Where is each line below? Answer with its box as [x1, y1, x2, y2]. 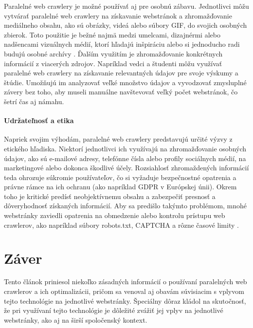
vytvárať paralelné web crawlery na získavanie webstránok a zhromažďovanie [4, 10, 232, 20]
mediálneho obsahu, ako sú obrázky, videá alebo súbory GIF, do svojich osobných [4, 20, 247, 30]
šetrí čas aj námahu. [4, 96, 64, 106]
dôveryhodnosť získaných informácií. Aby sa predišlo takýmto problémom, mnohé [4, 200, 247, 211]
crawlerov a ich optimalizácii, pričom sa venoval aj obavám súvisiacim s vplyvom [4, 286, 244, 296]
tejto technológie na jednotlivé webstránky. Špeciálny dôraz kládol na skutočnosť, [4, 295, 246, 306]
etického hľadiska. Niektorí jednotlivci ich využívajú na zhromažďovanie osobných [4, 143, 247, 153]
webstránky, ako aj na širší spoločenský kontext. [4, 314, 147, 325]
